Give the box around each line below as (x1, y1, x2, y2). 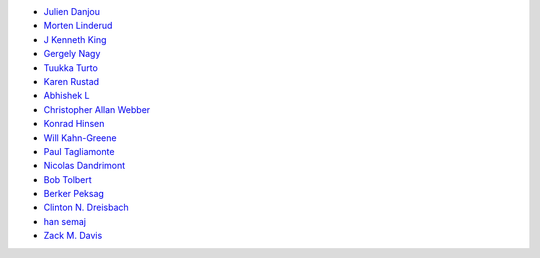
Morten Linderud (43, 20, 113, 32)
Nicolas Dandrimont (43, 160, 126, 172)
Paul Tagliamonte (43, 145, 115, 157)
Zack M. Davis (43, 230, 103, 242)
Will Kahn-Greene (43, 131, 117, 144)
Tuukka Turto (43, 61, 99, 74)
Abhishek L (43, 90, 90, 102)
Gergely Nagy (43, 48, 101, 60)
